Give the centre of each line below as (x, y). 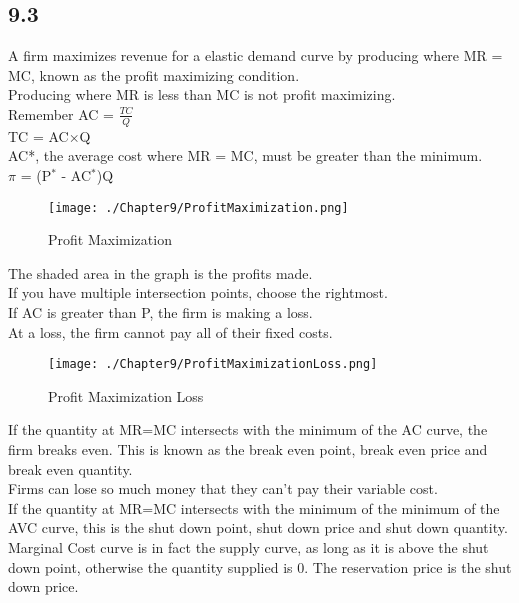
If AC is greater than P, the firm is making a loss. (160, 312)
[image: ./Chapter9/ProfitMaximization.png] (198, 207)
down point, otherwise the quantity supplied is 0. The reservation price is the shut (260, 566)
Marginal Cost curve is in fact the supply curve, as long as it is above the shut (248, 547)
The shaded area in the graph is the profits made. (160, 272)
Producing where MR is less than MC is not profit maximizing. (202, 94)
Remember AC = (61, 113)
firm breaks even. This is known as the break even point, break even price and (248, 449)
